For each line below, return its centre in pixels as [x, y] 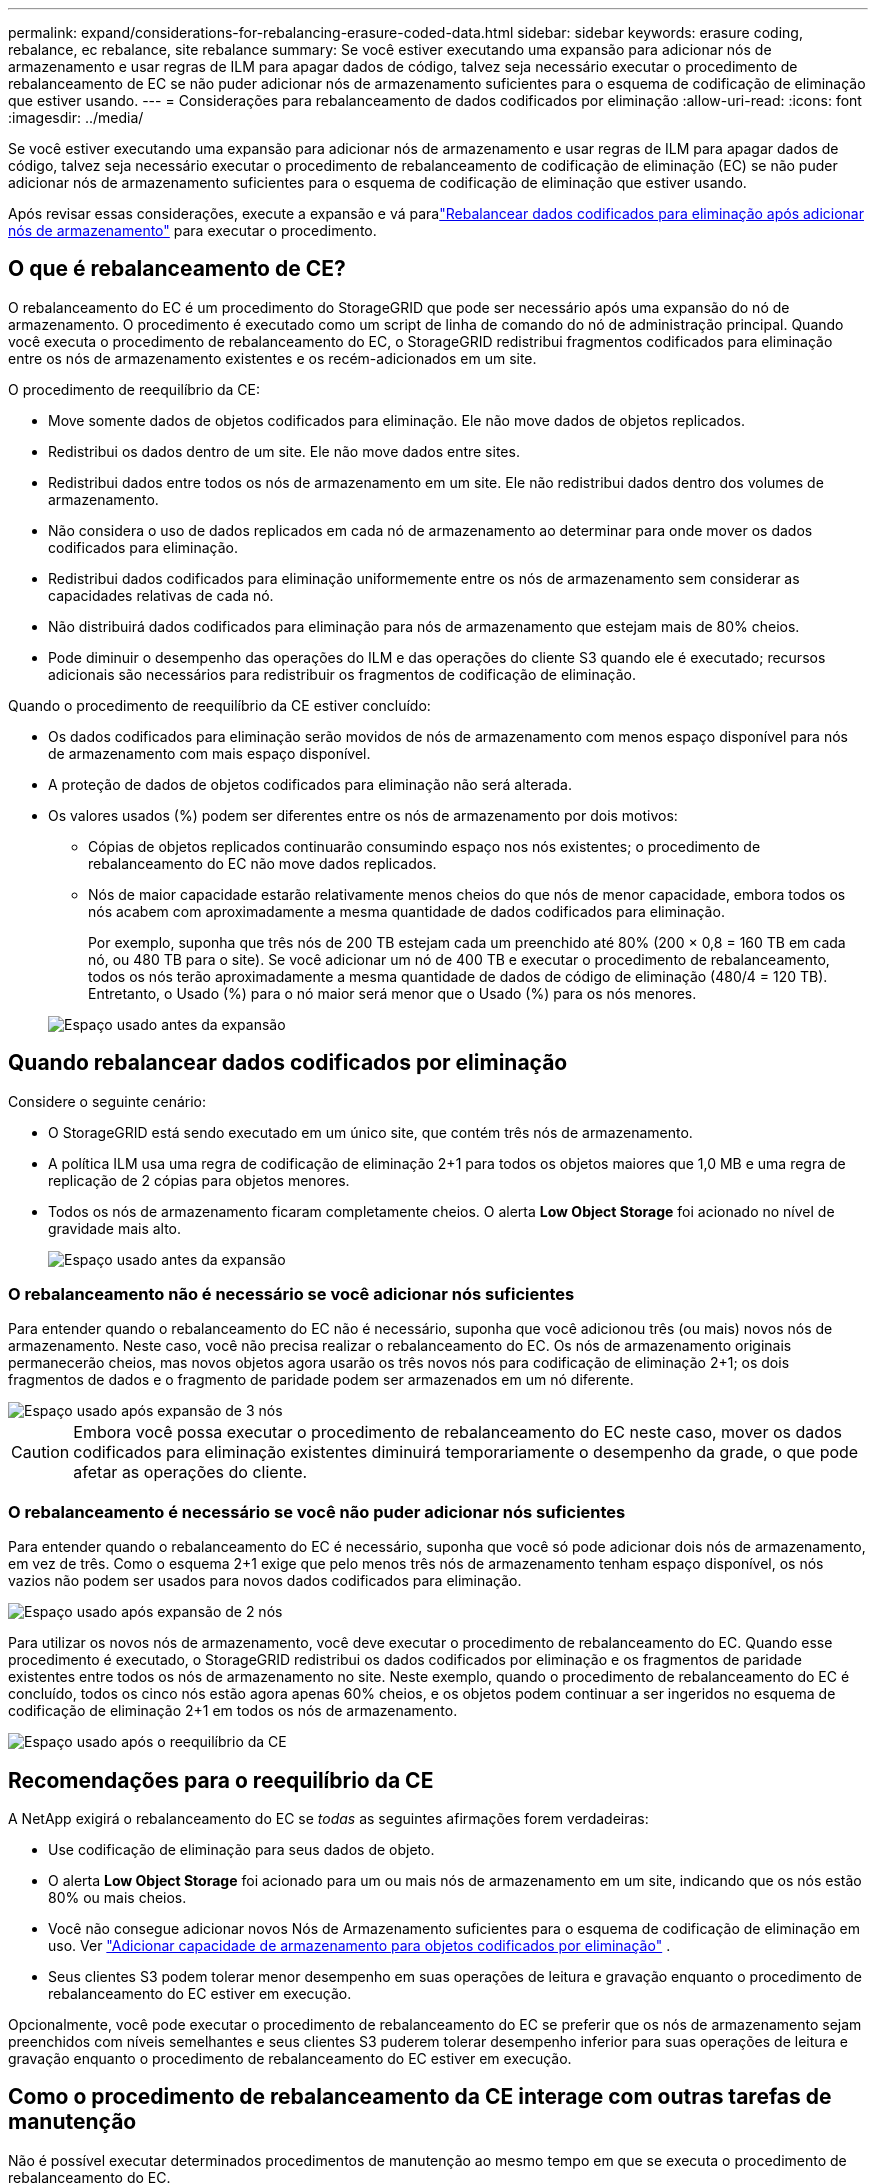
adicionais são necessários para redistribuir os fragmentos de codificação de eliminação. [342, 674]
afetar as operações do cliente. [190, 1472]
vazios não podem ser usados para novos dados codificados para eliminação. [265, 1581]
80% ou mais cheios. [117, 1898]
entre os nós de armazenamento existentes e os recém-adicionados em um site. [272, 358]
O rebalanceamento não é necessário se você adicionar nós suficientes [291, 1294]
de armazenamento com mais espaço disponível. [209, 753]
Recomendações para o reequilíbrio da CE [221, 1780]
